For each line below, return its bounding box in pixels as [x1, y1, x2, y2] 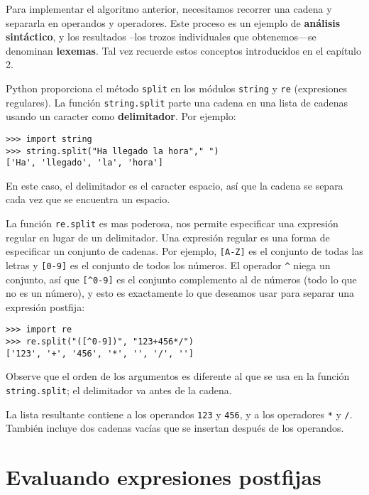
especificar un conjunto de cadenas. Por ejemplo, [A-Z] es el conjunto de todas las [6, 244, 363, 259]
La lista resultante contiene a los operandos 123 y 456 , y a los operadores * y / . [6, 406, 353, 421]
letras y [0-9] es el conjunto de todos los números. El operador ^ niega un [6, 257, 331, 272]
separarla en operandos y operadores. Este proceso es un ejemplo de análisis [6, 15, 341, 30]
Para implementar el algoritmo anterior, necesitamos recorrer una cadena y [6, 1, 332, 16]
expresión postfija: [6, 299, 85, 314]
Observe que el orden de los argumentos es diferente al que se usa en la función [6, 369, 350, 384]
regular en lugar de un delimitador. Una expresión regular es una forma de [6, 229, 330, 244]
